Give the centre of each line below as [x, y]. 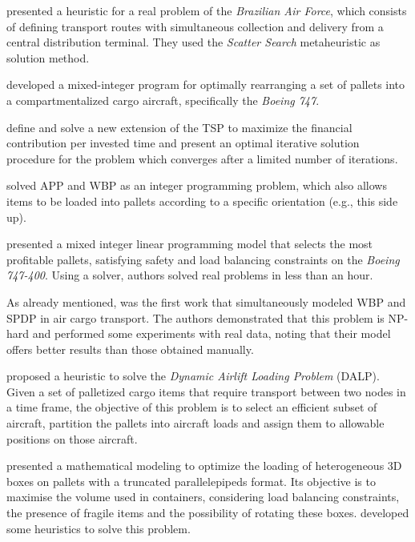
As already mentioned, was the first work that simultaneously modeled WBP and [206, 301]
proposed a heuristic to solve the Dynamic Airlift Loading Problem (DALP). [193, 376]
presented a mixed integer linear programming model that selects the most [190, 244]
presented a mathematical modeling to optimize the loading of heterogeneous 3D [204, 466]
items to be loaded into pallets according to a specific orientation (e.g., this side [202, 201]
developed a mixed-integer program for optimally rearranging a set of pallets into [206, 84]
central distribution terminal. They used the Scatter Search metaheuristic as [193, 42]
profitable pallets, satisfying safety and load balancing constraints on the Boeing [203, 259]
